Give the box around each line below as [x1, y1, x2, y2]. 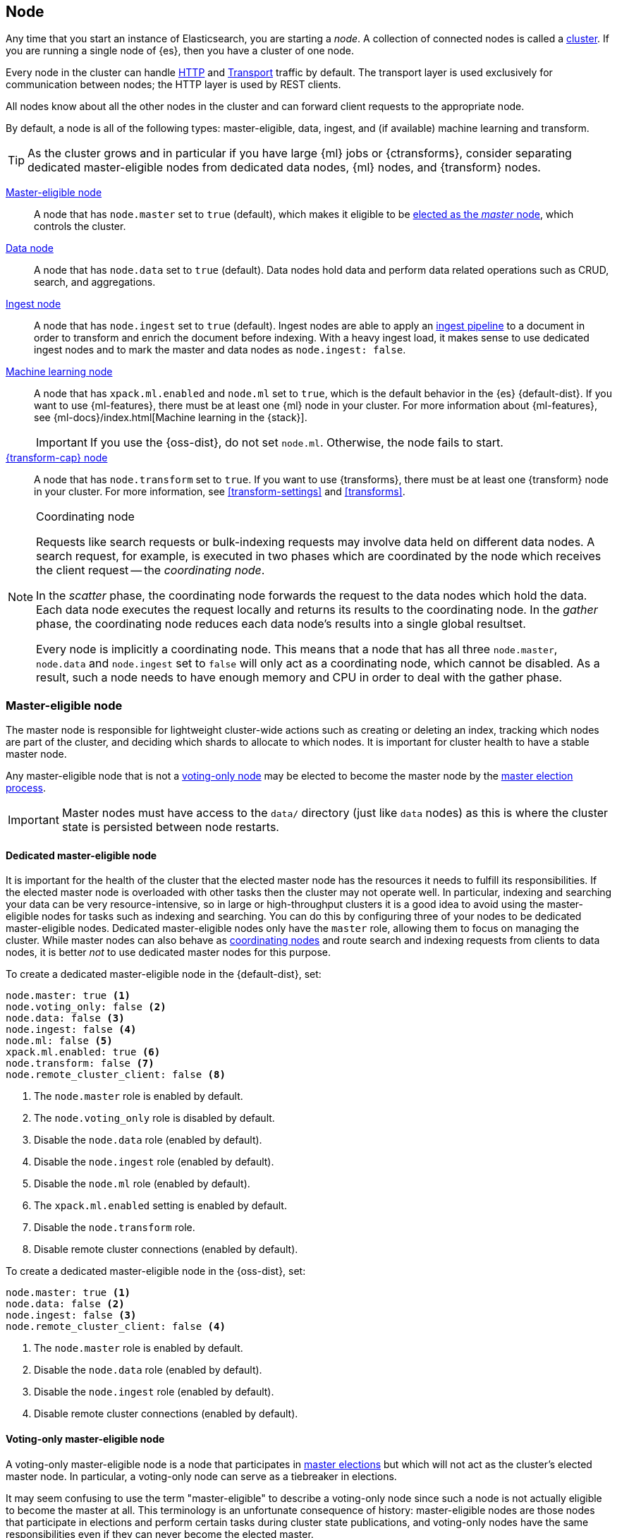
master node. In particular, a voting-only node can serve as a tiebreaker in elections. [6, 1470, 397, 1482]
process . [6, 782, 46, 794]
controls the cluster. [34, 220, 126, 233]
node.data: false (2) [6, 1298, 125, 1310]
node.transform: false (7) [6, 1058, 154, 1070]
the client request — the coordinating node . [36, 563, 265, 578]
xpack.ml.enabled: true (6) [6, 1046, 161, 1058]
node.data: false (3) [6, 1012, 125, 1024]
